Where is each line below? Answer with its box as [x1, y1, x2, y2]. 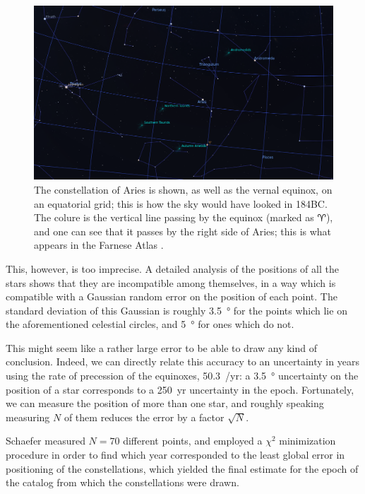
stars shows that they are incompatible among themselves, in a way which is [6, 275, 336, 290]
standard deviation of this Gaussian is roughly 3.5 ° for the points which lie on [6, 302, 347, 317]
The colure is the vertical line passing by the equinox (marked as [34, 210, 314, 225]
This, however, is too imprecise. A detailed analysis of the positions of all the [6, 261, 339, 276]
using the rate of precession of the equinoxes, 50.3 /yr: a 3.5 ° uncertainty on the [6, 368, 359, 383]
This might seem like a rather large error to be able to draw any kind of [6, 340, 318, 355]
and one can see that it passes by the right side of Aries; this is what [34, 223, 332, 238]
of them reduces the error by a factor [64, 409, 225, 424]
